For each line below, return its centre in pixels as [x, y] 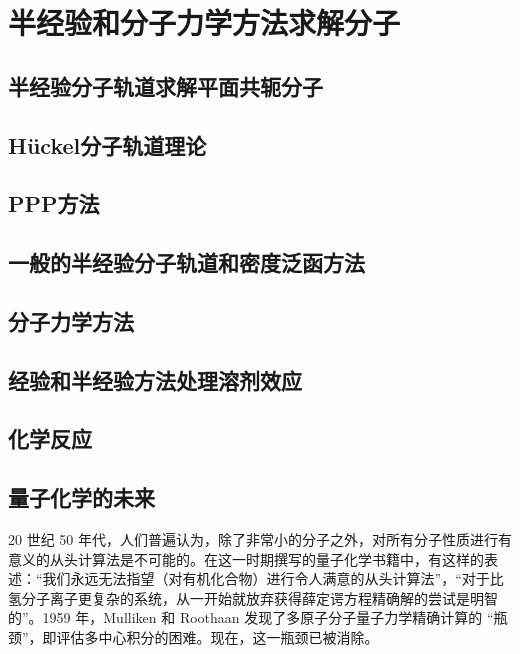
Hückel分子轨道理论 [107, 144]
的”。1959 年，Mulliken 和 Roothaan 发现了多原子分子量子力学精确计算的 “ [251, 617]
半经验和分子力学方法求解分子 [204, 22]
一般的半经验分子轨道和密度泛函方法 [186, 262]
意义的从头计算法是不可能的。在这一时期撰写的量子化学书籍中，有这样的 [246, 558]
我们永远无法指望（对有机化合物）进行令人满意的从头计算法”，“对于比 [273, 578]
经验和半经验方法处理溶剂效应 [155, 379]
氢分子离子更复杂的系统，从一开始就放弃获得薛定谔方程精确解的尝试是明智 [253, 597]
